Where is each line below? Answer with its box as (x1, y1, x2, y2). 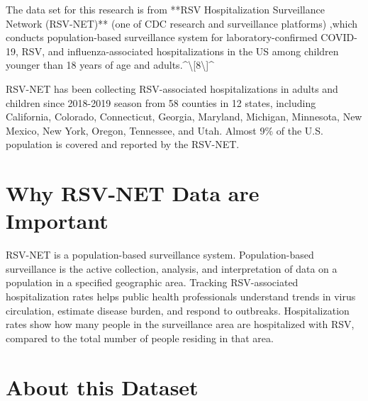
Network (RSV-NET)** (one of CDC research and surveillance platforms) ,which (6, 16, 358, 30)
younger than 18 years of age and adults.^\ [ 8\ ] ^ (6, 57, 214, 72)
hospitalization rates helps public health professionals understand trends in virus (6, 289, 356, 304)
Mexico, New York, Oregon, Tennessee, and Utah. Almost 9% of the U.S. (6, 123, 323, 137)
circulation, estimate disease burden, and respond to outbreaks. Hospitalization (6, 303, 350, 317)
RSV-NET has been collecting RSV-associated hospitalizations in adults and (6, 81, 338, 96)
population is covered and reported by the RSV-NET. (6, 137, 240, 152)
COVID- (320, 30, 357, 45)
